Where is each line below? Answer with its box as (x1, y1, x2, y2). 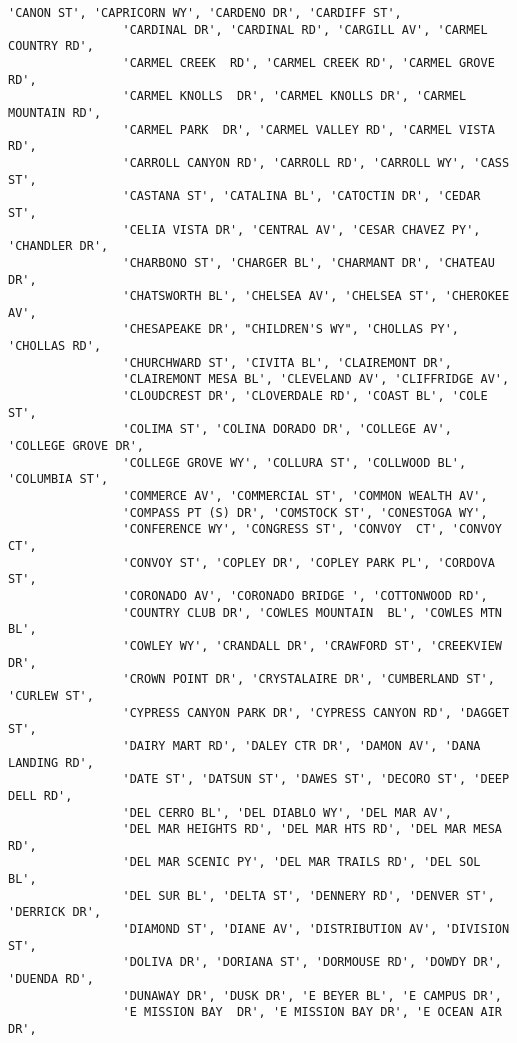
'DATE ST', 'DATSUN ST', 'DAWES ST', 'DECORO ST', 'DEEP (122, 772, 510, 787)
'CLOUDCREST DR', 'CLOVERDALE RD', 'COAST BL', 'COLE (122, 389, 488, 404)
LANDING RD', (8, 755, 94, 770)
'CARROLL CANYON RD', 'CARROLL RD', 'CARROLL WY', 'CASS (122, 155, 510, 170)
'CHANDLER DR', (8, 239, 109, 254)
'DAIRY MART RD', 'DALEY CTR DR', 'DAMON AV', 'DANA (122, 738, 481, 753)
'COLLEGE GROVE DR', (8, 439, 145, 454)
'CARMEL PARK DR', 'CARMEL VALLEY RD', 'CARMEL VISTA (122, 122, 495, 137)
